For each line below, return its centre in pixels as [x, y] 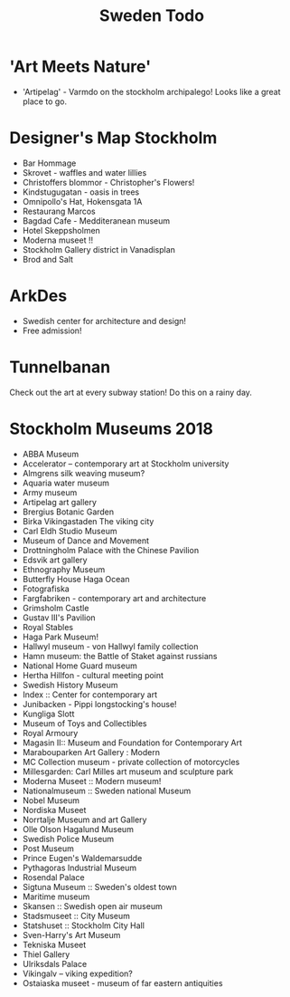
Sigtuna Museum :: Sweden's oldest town [100, 887]
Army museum [50, 492]
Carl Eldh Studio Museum [70, 531]
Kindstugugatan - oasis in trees [81, 192]
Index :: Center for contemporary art [90, 695]
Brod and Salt [48, 259]
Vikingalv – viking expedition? [77, 973]
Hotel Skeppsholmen [61, 230]
